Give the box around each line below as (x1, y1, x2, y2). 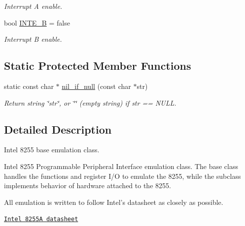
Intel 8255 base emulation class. (4, 144, 100, 155)
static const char (4, 81, 54, 91)
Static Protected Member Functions (4, 58, 191, 73)
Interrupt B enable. (4, 34, 62, 44)
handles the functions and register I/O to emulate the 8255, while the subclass (4, 170, 241, 181)
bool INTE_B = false (4, 17, 70, 28)
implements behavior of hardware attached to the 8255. (4, 180, 171, 191)
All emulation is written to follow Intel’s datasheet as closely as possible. (4, 197, 223, 207)
